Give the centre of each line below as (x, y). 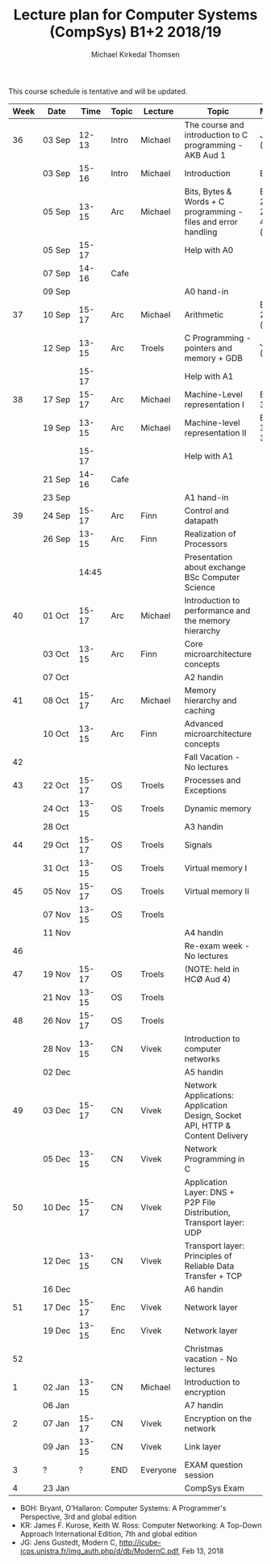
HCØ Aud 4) (208, 979)
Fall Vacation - (212, 757)
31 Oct (56, 868)
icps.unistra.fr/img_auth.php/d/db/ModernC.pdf (99, 1551)
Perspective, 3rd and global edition (78, 1516)
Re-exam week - (217, 945)
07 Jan (56, 1423)
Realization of (210, 533)
